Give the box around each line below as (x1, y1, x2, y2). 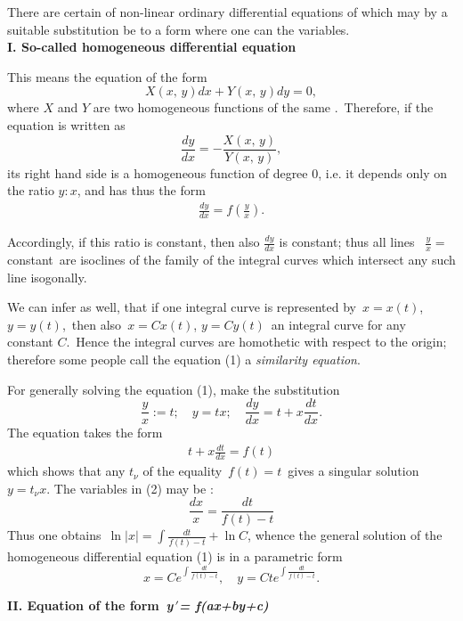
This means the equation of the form (7, 67, 207, 86)
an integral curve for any (271, 315, 406, 333)
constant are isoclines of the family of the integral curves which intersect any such (7, 249, 456, 268)
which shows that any (7, 462, 126, 480)
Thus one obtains (7, 526, 102, 544)
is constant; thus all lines (279, 233, 415, 251)
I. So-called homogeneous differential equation (7, 37, 296, 56)
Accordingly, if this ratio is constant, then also (7, 233, 260, 251)
